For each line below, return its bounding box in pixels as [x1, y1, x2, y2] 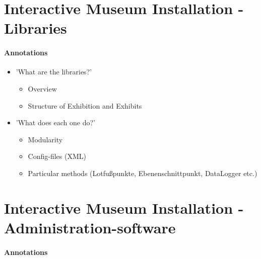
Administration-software [4, 217, 176, 237]
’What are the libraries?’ [16, 66, 92, 77]
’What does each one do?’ [16, 117, 95, 128]
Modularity [28, 134, 63, 144]
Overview [28, 83, 57, 94]
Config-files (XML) [28, 151, 86, 161]
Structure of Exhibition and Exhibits [28, 100, 142, 111]
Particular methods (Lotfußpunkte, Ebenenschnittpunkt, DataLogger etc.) [28, 167, 257, 178]
